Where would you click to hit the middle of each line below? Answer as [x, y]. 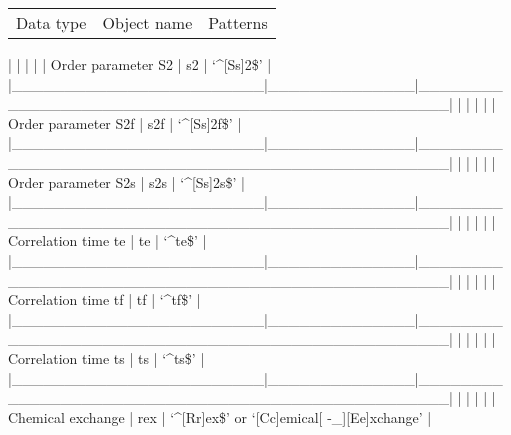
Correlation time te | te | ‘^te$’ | [107, 240]
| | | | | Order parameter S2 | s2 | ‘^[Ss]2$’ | [140, 64]
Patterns [238, 22]
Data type [51, 22]
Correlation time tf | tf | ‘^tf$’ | [104, 299]
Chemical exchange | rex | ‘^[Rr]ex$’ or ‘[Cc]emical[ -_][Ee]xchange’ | [220, 416]
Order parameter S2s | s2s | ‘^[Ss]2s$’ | [126, 181]
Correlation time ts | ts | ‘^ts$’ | [106, 357]
